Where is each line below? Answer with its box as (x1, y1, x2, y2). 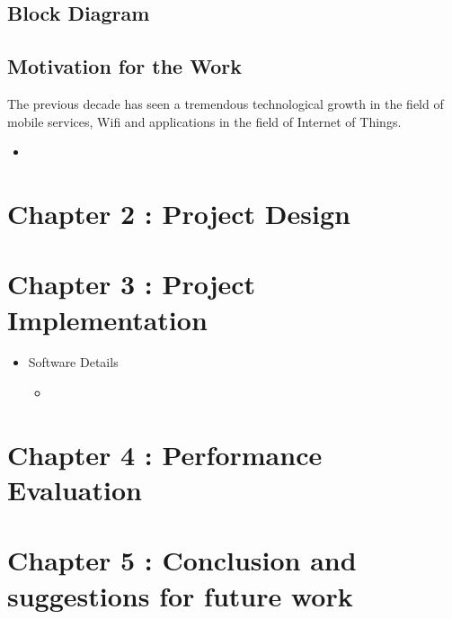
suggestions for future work (7, 577, 353, 614)
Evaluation (7, 471, 142, 508)
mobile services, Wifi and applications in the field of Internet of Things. (7, 112, 402, 130)
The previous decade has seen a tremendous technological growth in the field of (7, 94, 444, 112)
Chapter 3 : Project (7, 265, 256, 302)
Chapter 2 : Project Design (7, 194, 350, 231)
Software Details (28, 353, 119, 372)
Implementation (7, 301, 208, 337)
